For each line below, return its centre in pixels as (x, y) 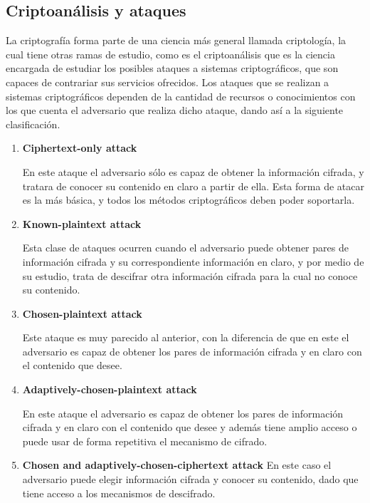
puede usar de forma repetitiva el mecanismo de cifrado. (145, 441)
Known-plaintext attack (82, 223)
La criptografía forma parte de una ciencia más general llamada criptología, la (176, 40)
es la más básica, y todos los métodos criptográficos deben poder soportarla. (189, 200)
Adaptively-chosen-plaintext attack (110, 389)
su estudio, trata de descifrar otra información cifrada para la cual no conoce (190, 275)
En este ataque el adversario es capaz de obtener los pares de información (183, 413)
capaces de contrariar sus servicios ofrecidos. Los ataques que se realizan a (168, 82)
